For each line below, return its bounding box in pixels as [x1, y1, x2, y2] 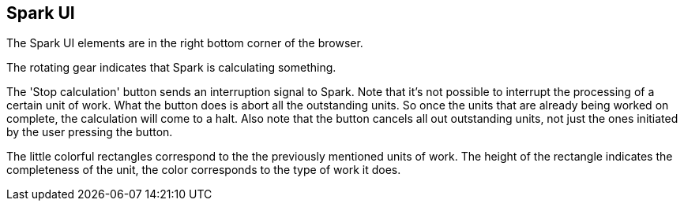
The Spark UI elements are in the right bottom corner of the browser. [6, 36, 363, 50]
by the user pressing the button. [6, 125, 173, 139]
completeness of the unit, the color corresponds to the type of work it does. [6, 163, 401, 177]
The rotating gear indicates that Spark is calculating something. [6, 61, 336, 75]
